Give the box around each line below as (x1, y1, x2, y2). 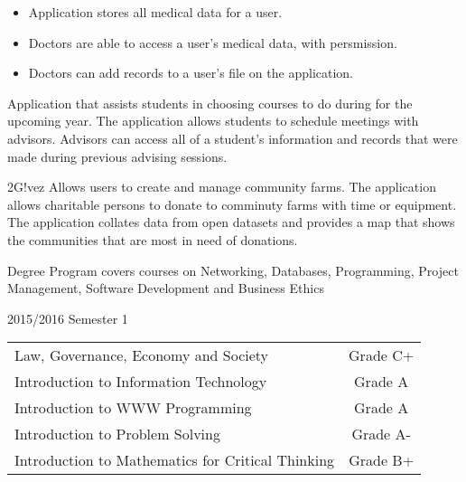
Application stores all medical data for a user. (28, 3, 283, 21)
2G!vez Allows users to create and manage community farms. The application (7, 177, 436, 196)
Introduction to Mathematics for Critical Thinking (14, 449, 335, 471)
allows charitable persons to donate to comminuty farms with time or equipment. (7, 194, 457, 213)
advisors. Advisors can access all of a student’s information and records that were (7, 128, 458, 147)
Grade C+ (349, 345, 415, 366)
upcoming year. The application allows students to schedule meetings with (7, 111, 419, 130)
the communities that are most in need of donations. (7, 230, 298, 249)
